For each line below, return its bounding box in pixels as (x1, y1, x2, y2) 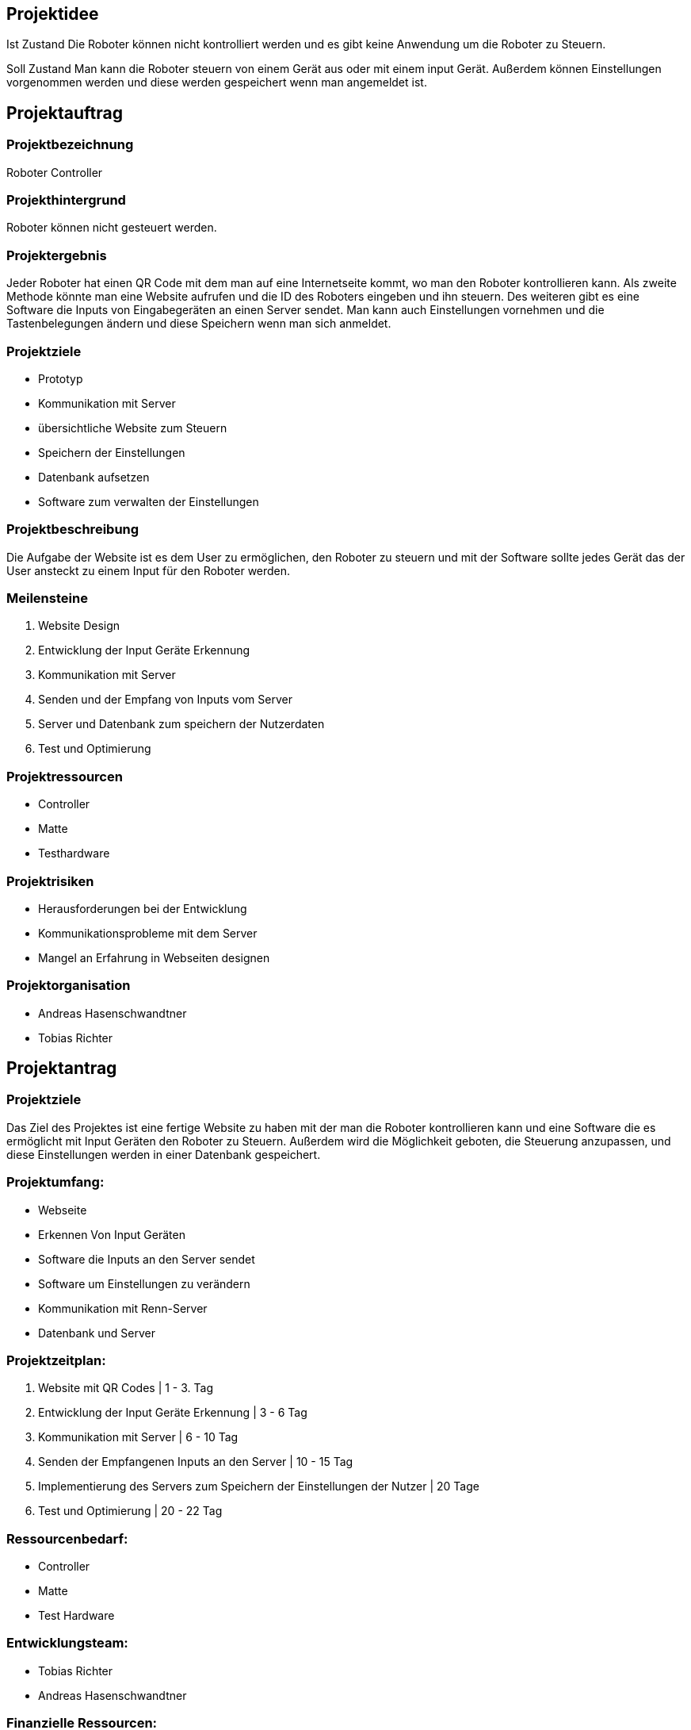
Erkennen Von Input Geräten (38, 1227, 185, 1241)
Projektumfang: (6, 1174, 105, 1191)
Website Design (38, 619, 120, 633)
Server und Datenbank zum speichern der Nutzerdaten (38, 717, 325, 731)
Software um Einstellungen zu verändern (38, 1276, 250, 1291)
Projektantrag (6, 1058, 117, 1079)
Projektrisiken (6, 873, 94, 889)
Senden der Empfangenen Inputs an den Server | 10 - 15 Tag (38, 1455, 353, 1469)
